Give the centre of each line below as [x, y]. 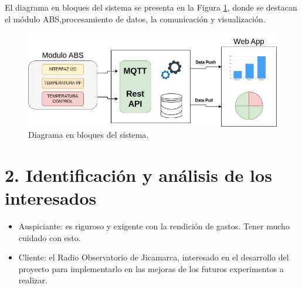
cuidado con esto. [50, 237]
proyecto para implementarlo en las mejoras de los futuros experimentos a [151, 268]
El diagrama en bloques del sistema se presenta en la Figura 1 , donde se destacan [151, 7]
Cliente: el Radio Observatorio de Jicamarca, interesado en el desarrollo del [154, 257]
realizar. [33, 280]
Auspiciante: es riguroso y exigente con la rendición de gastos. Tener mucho [154, 226]
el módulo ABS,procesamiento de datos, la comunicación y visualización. [135, 18]
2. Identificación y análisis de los [138, 175]
